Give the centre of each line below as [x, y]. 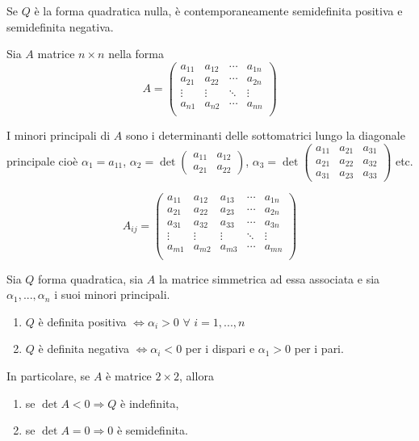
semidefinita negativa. [60, 26]
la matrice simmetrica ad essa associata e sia [269, 278]
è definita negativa [84, 349]
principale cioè [42, 160]
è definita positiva [82, 321]
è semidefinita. [152, 430]
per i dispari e [220, 349]
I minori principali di [59, 135]
